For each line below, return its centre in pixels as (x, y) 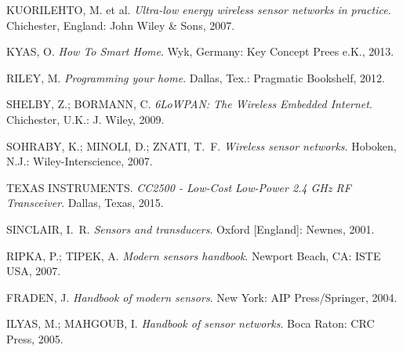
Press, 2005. (35, 338)
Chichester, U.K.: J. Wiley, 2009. (85, 119)
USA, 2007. (34, 271)
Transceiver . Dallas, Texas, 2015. (85, 203)
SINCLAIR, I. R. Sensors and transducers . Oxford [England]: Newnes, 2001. (191, 229)
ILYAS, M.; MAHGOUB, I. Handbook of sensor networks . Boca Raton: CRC (191, 323)
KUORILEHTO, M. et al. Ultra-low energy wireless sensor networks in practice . (199, 9)
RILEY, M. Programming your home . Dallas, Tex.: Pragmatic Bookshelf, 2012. (196, 77)
